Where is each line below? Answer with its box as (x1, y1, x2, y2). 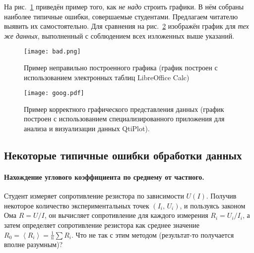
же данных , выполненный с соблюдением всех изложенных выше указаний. (4, 30, 235, 41)
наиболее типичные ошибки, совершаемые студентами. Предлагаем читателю (4, 11, 238, 21)
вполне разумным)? (4, 239, 63, 250)
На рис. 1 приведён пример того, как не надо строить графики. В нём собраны (4, 1, 244, 11)
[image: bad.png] (24, 48, 81, 55)
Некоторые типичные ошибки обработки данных (4, 148, 242, 163)
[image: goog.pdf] (24, 90, 84, 97)
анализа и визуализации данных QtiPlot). (24, 123, 150, 134)
